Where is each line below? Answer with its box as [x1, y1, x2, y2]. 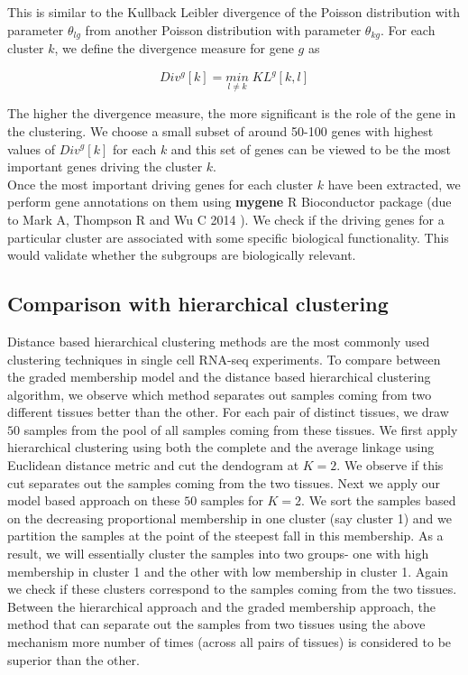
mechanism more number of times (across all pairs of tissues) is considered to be [7, 633, 452, 651]
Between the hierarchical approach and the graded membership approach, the [7, 596, 436, 615]
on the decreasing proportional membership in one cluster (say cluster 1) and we [7, 508, 452, 527]
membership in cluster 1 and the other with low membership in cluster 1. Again [7, 561, 448, 580]
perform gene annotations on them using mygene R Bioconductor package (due [7, 192, 452, 211]
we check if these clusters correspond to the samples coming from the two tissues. [7, 579, 457, 598]
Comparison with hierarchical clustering [7, 290, 389, 318]
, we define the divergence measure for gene [54, 39, 294, 58]
